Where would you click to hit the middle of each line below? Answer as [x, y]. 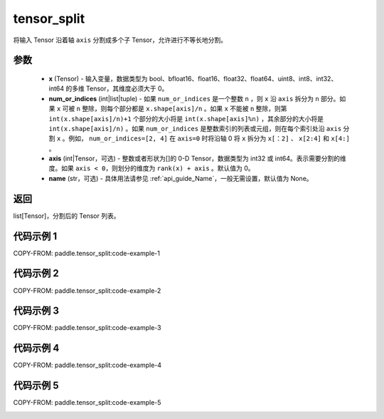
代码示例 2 [36, 273]
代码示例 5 [36, 386]
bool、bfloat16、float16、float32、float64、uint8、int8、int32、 [243, 78]
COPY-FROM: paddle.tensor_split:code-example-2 [87, 290]
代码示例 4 [36, 348]
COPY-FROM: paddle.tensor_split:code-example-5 [87, 403]
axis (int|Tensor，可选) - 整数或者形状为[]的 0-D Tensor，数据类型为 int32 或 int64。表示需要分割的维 [197, 159]
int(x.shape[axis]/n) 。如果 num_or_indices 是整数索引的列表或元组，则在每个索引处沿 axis [195, 128]
